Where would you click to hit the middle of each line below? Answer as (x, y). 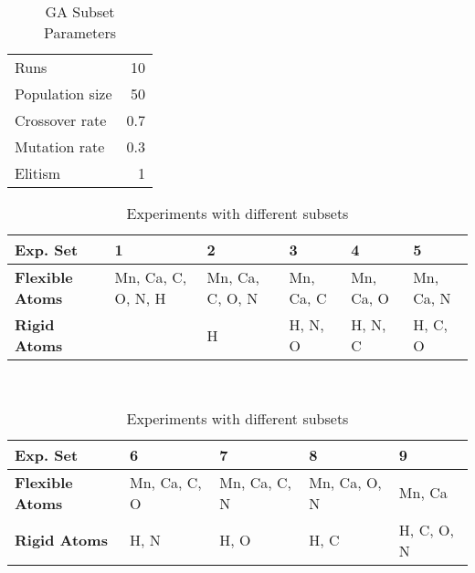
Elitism (38, 173)
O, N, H (140, 298)
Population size (63, 94)
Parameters (80, 32)
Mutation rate (60, 146)
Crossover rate (61, 120)
